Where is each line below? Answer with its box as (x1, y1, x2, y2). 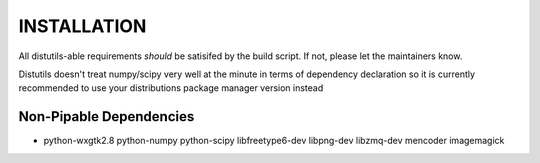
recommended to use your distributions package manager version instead (18, 82, 324, 94)
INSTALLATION (18, 15, 147, 37)
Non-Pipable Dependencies (18, 108, 195, 125)
